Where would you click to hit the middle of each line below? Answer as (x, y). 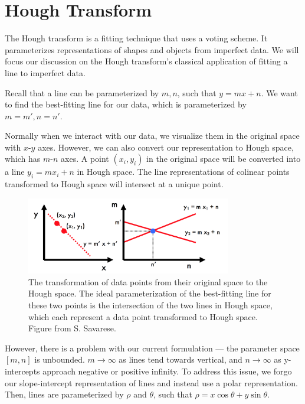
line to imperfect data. (45, 72)
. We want (279, 92)
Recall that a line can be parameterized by (82, 92)
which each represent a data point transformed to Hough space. (143, 316)
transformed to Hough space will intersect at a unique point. (114, 184)
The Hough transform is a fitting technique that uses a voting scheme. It (136, 38)
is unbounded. (60, 359)
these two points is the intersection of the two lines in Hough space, (150, 304)
